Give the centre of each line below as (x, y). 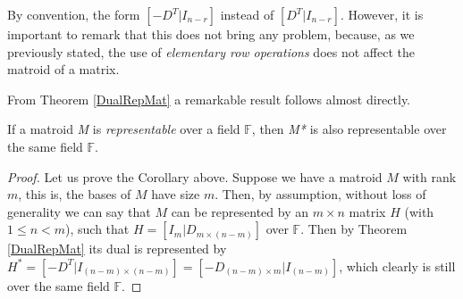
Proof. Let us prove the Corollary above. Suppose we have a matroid (195, 176)
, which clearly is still (397, 266)
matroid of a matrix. (63, 69)
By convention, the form (74, 14)
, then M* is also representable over (349, 129)
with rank (429, 176)
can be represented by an (240, 211)
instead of (247, 14)
